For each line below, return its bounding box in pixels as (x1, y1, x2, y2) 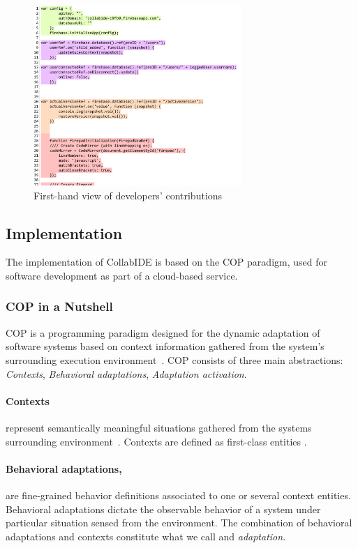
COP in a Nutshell (6, 298, 113, 315)
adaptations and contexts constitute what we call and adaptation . (6, 528, 286, 543)
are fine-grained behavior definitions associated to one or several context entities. (6, 487, 351, 502)
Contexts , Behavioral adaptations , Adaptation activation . (6, 366, 247, 381)
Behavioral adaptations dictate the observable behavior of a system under (6, 501, 321, 516)
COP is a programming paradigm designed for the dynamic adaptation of (6, 325, 320, 340)
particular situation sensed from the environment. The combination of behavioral (6, 515, 352, 530)
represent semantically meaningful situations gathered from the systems (6, 420, 312, 434)
